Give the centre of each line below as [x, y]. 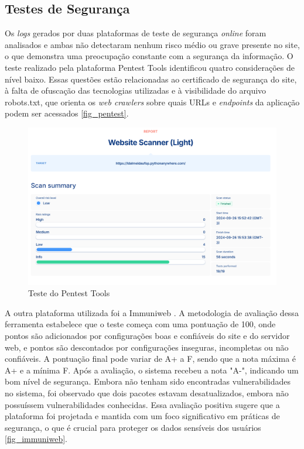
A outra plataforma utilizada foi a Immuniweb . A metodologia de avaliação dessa [152, 312]
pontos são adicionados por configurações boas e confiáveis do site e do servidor [147, 336]
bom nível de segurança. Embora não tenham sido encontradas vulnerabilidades [148, 381]
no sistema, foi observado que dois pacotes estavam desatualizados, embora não [147, 393]
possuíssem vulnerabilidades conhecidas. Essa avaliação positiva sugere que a [142, 404]
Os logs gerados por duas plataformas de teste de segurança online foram [136, 33]
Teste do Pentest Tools [69, 293]
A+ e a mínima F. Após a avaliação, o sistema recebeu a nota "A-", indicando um [152, 370]
